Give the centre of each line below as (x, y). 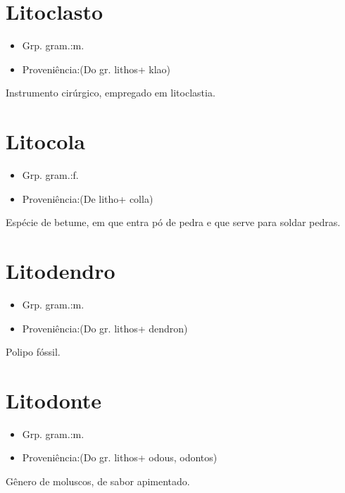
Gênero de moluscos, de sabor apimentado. (98, 481)
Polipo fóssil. (33, 352)
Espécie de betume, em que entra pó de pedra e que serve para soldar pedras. (173, 222)
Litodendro (61, 270)
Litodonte (54, 400)
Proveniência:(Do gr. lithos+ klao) (96, 69)
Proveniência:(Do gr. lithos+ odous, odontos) (120, 457)
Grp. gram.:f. (50, 175)
